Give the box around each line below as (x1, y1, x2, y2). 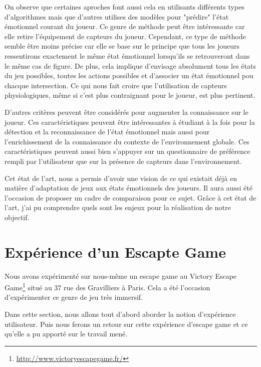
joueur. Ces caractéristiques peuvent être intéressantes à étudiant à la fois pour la (5, 116, 255, 127)
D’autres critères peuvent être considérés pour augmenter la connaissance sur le (5, 106, 248, 117)
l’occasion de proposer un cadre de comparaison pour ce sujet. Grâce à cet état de (5, 192, 256, 203)
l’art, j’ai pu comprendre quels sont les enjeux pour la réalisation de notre (5, 202, 231, 213)
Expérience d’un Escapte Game (5, 241, 226, 262)
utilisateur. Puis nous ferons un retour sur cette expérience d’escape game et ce (5, 318, 248, 329)
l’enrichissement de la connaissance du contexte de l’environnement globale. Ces (5, 136, 249, 146)
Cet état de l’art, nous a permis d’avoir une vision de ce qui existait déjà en (5, 172, 237, 183)
